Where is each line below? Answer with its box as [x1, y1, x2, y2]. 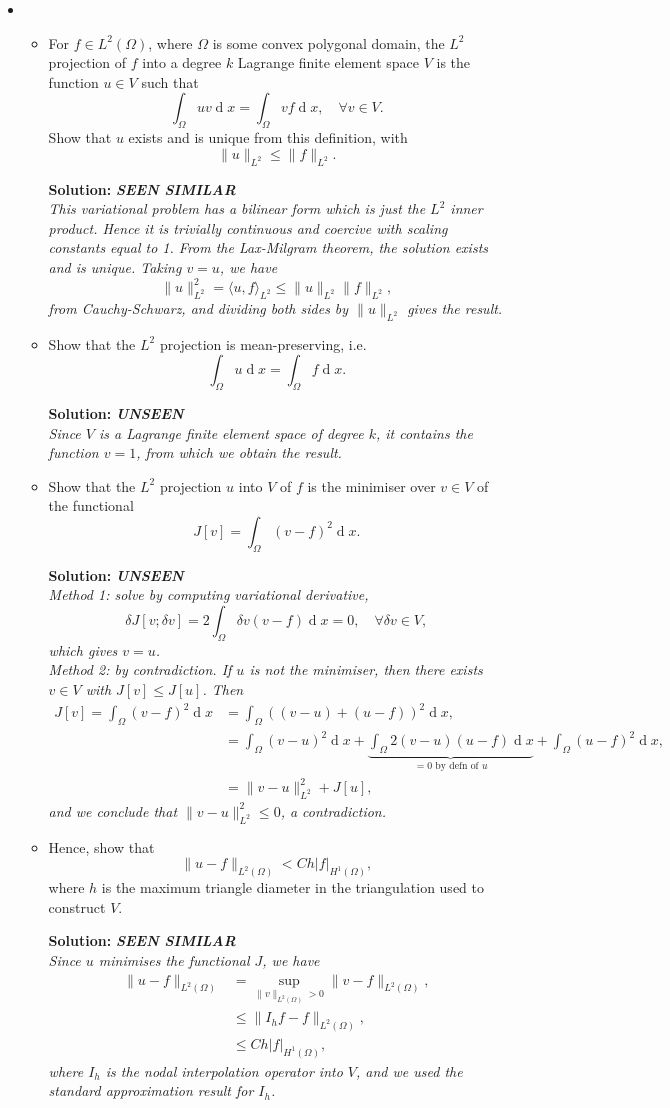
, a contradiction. [280, 800, 387, 821]
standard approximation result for [48, 1080, 254, 1101]
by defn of [435, 761, 479, 772]
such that [141, 71, 199, 92]
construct [48, 896, 106, 917]
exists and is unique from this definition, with [128, 127, 408, 148]
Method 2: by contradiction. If [48, 659, 232, 680]
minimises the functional [98, 950, 250, 970]
